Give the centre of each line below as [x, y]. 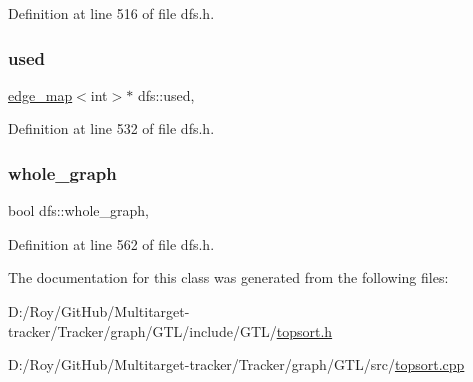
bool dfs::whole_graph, [78, 210]
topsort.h [304, 330]
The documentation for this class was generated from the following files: [228, 277]
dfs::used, [166, 94]
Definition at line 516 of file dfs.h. [111, 13]
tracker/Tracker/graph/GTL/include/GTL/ [142, 330]
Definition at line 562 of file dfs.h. [111, 243]
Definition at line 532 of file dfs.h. [111, 128]
